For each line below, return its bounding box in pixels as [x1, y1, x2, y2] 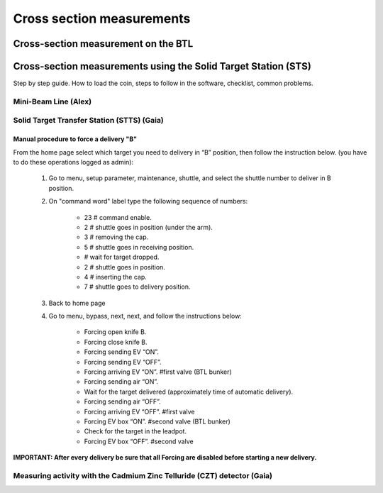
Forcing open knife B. [84, 328, 147, 336]
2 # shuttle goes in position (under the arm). [84, 223, 213, 231]
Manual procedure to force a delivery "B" [13, 135, 138, 143]
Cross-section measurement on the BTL [13, 38, 194, 50]
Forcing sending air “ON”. [84, 377, 159, 386]
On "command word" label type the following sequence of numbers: [48, 197, 248, 206]
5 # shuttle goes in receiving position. [84, 243, 194, 251]
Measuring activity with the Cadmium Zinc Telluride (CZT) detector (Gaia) [13, 470, 273, 480]
